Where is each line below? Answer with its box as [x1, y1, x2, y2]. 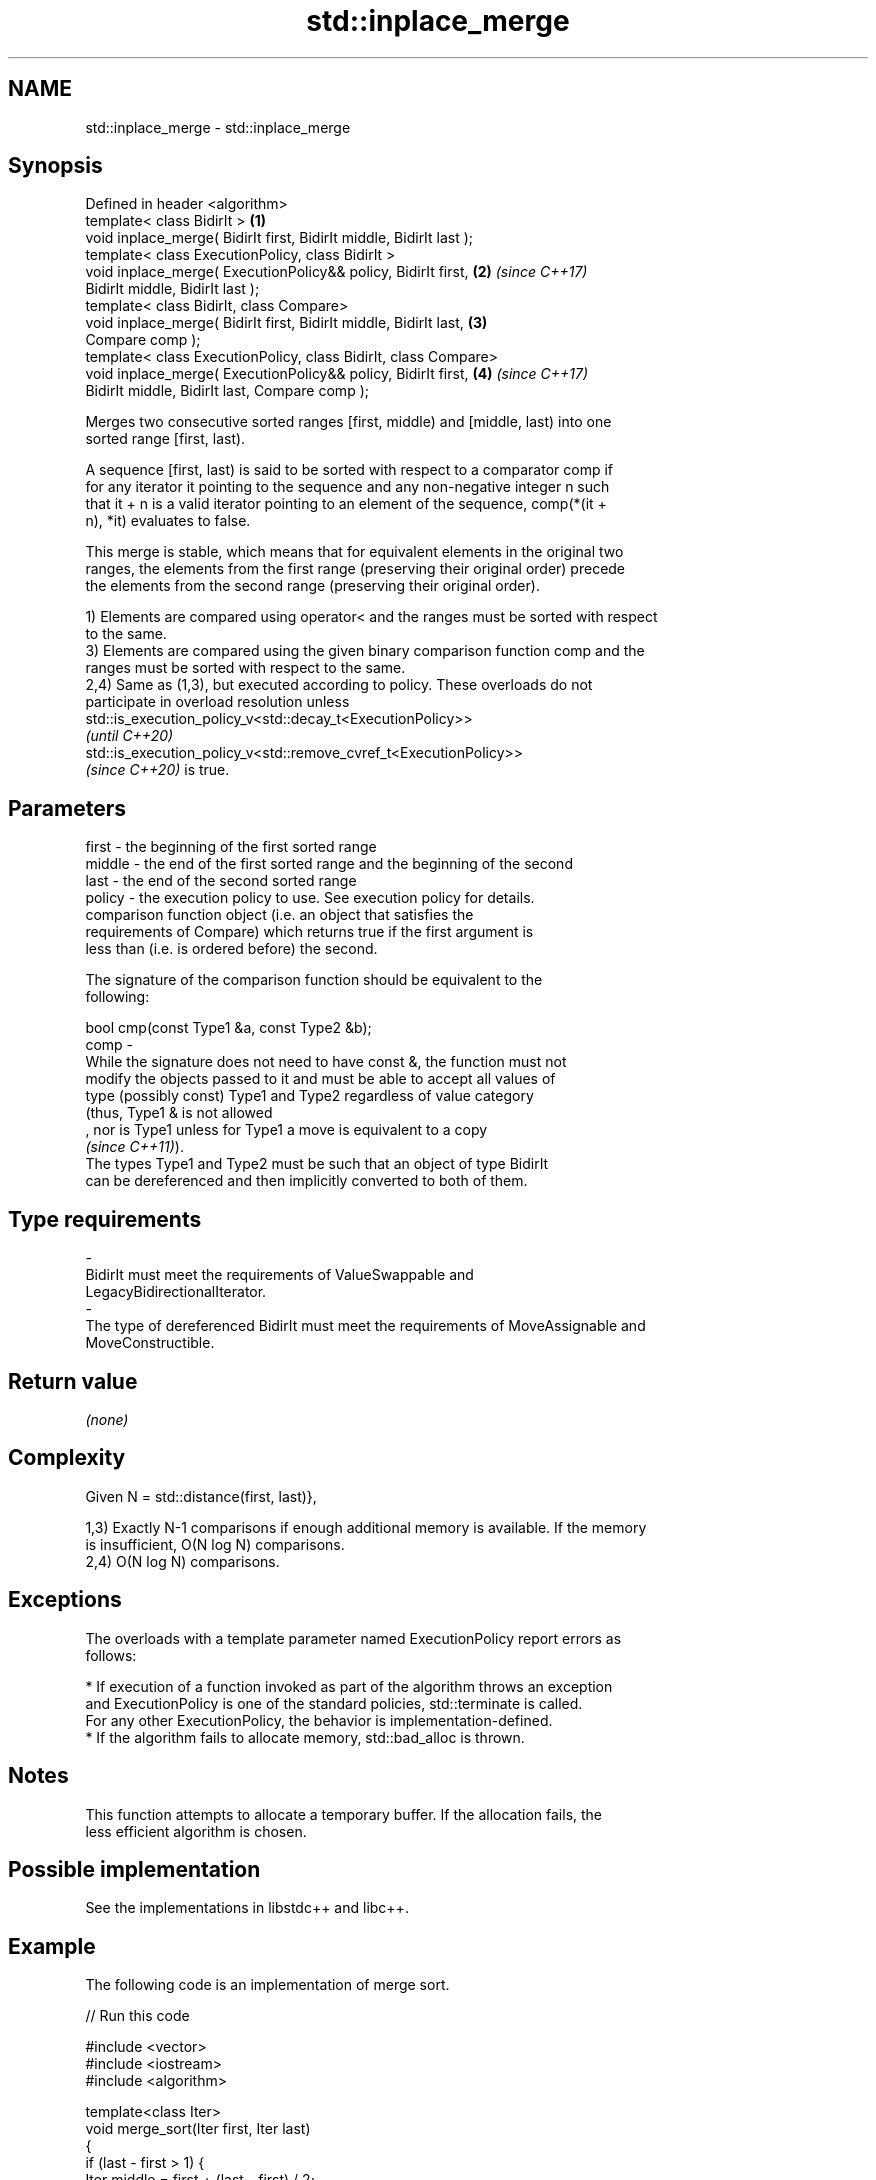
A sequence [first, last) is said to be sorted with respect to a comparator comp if [85, 461, 613, 479]
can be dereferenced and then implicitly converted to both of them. [85, 1172, 528, 1190]
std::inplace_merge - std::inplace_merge [85, 118, 351, 136]
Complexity [8, 1445, 126, 1471]
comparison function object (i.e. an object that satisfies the [85, 906, 474, 924]
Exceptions [8, 1587, 122, 1613]
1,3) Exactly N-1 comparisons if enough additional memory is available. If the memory [85, 1518, 647, 1536]
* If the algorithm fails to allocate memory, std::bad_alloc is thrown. [85, 1728, 525, 1746]
